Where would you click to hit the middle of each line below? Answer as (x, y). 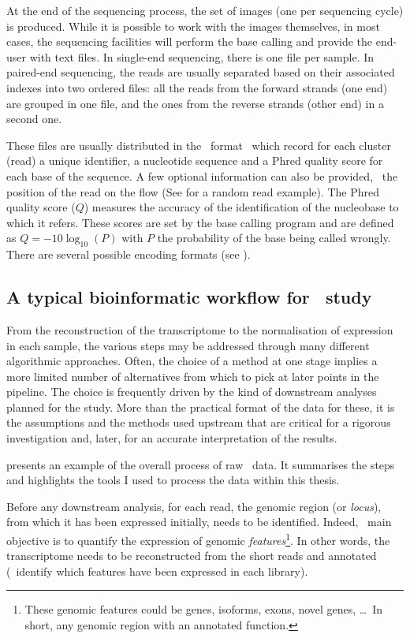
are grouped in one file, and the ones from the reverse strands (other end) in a (195, 103)
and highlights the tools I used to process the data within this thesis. (173, 480)
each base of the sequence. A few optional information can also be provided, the (202, 175)
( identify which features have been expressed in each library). (157, 571)
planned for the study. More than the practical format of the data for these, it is (201, 407)
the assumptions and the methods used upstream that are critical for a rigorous (199, 422)
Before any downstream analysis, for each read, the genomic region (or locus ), (194, 506)
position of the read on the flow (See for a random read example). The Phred (193, 191)
